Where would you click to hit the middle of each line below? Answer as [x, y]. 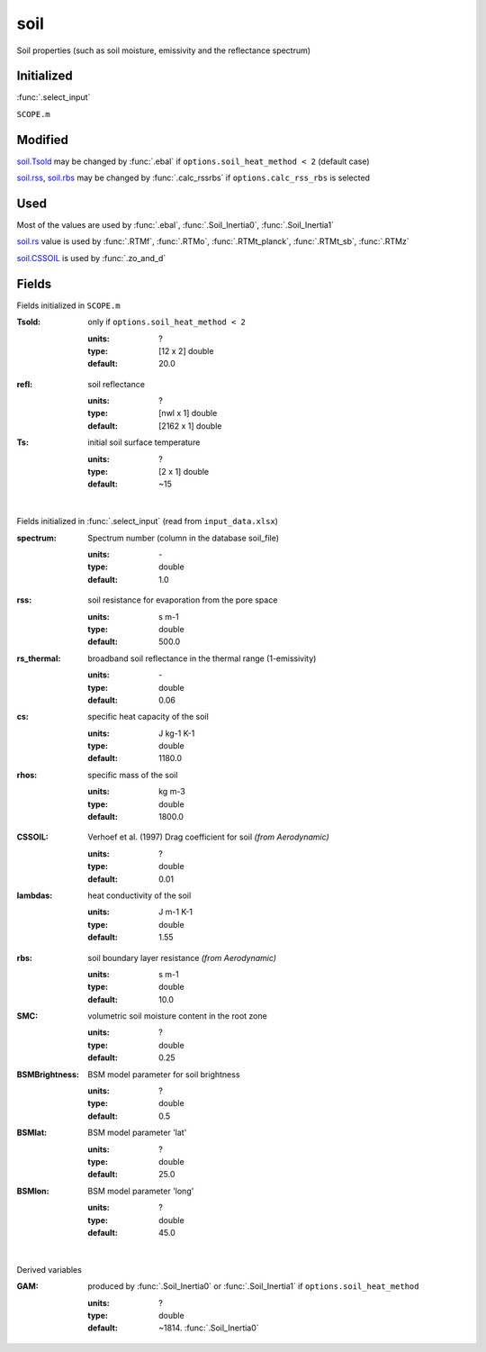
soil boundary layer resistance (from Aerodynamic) [182, 957]
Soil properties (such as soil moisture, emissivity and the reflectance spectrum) [163, 50]
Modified [43, 140]
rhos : [27, 775]
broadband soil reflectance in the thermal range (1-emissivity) [202, 658]
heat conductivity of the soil [139, 895]
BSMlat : [32, 1133]
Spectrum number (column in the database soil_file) [183, 538]
